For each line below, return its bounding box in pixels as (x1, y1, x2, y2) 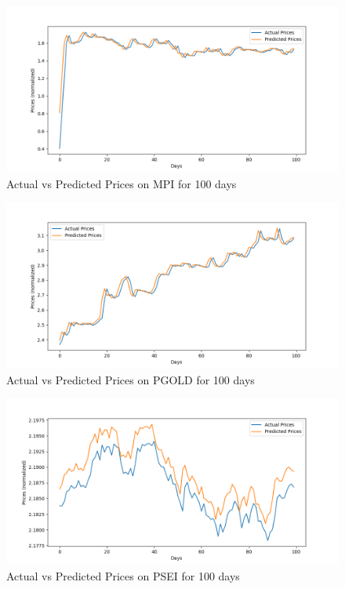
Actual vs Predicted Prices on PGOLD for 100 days (6, 371, 255, 387)
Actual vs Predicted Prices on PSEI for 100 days (6, 567, 240, 584)
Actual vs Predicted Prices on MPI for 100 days (6, 175, 237, 191)
